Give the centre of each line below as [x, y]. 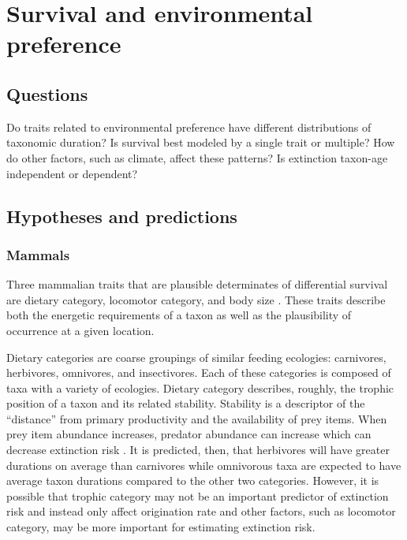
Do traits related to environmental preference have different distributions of [189, 127]
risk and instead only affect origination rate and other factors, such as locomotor [201, 511]
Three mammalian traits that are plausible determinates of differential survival [197, 284]
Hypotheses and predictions [122, 216]
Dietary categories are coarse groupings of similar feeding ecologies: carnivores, [196, 357]
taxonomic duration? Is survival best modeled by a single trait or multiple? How [201, 142]
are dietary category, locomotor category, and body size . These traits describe [196, 299]
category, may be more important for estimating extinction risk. [161, 527]
